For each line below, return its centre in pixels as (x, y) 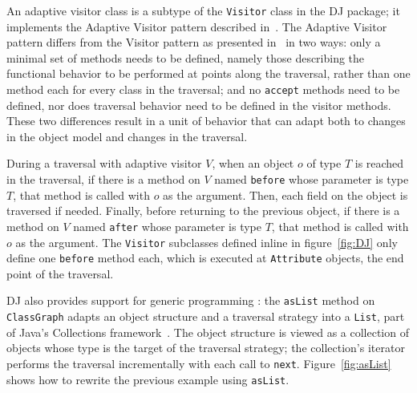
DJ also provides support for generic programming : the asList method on (191, 300)
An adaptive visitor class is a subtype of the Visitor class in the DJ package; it (203, 10)
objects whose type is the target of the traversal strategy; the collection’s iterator (206, 348)
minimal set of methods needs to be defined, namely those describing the (186, 57)
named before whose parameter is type (312, 179)
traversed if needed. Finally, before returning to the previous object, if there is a (203, 211)
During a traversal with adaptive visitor (104, 163)
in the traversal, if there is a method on (103, 179)
